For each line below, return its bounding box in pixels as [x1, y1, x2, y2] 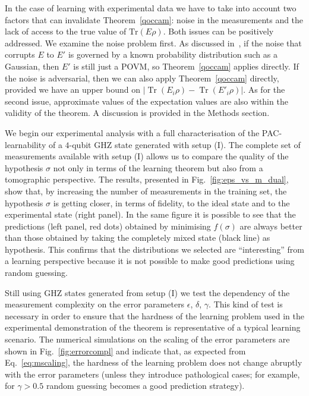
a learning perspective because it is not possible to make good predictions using [5, 254, 295, 267]
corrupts [5, 48, 35, 61]
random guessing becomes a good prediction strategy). [46, 379, 245, 392]
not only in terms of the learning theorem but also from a [53, 161, 263, 174]
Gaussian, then [5, 59, 59, 72]
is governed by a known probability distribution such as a [68, 48, 278, 61]
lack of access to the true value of [5, 25, 127, 37]
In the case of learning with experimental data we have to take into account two [5, 2, 297, 14]
